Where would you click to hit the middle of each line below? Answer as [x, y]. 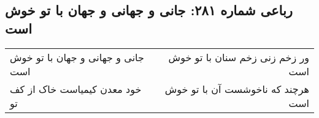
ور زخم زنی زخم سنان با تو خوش [239, 57]
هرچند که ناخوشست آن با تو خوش [237, 89]
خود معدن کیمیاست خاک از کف [76, 89]
